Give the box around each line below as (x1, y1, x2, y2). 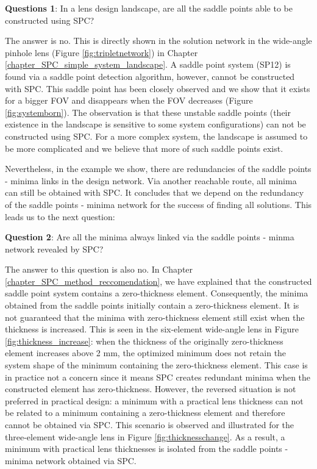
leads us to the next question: (5, 210, 115, 223)
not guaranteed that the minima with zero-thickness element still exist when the (5, 310, 305, 323)
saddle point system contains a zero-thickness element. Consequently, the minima (5, 287, 308, 299)
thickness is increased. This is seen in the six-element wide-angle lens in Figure (5, 323, 299, 335)
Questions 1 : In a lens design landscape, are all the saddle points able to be (5, 2, 293, 14)
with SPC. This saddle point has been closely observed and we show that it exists (5, 82, 310, 95)
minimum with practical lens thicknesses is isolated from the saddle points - (5, 442, 288, 455)
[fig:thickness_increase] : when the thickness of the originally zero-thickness (5, 334, 283, 347)
